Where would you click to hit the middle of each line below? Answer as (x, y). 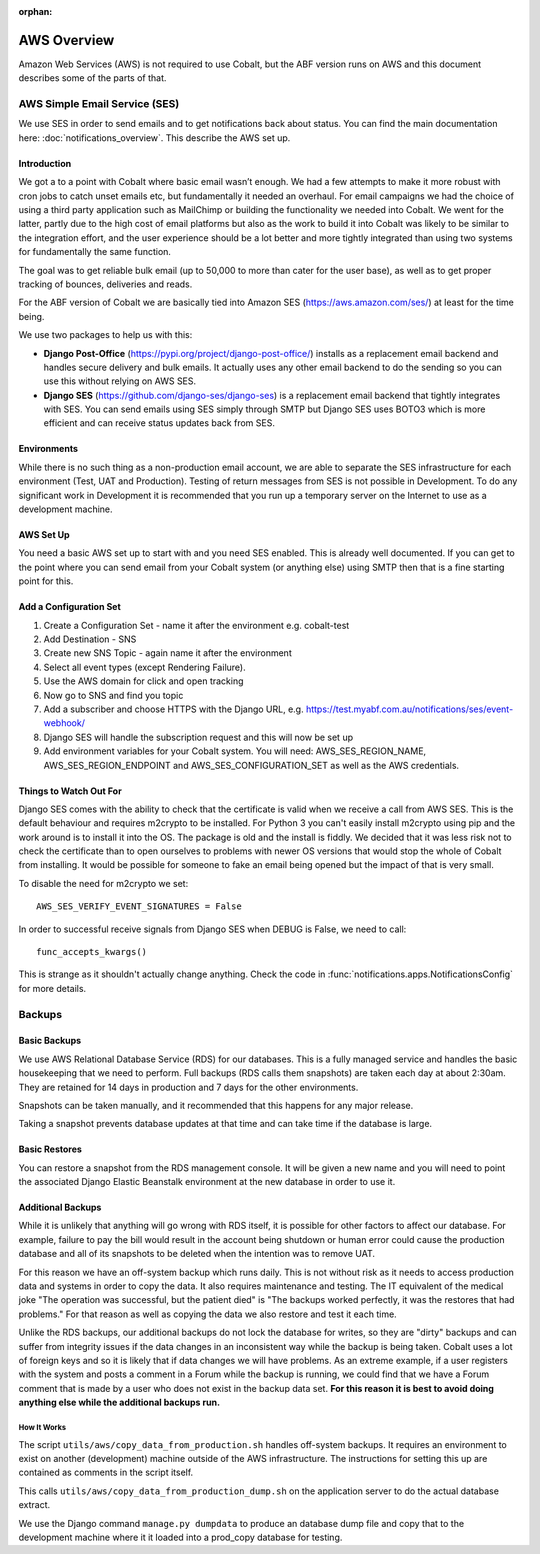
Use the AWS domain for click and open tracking (143, 681)
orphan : (35, 11)
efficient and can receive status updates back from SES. (159, 423)
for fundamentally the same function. (95, 252)
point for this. (46, 581)
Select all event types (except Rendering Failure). (144, 667)
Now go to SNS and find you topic (113, 695)
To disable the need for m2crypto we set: (103, 883)
